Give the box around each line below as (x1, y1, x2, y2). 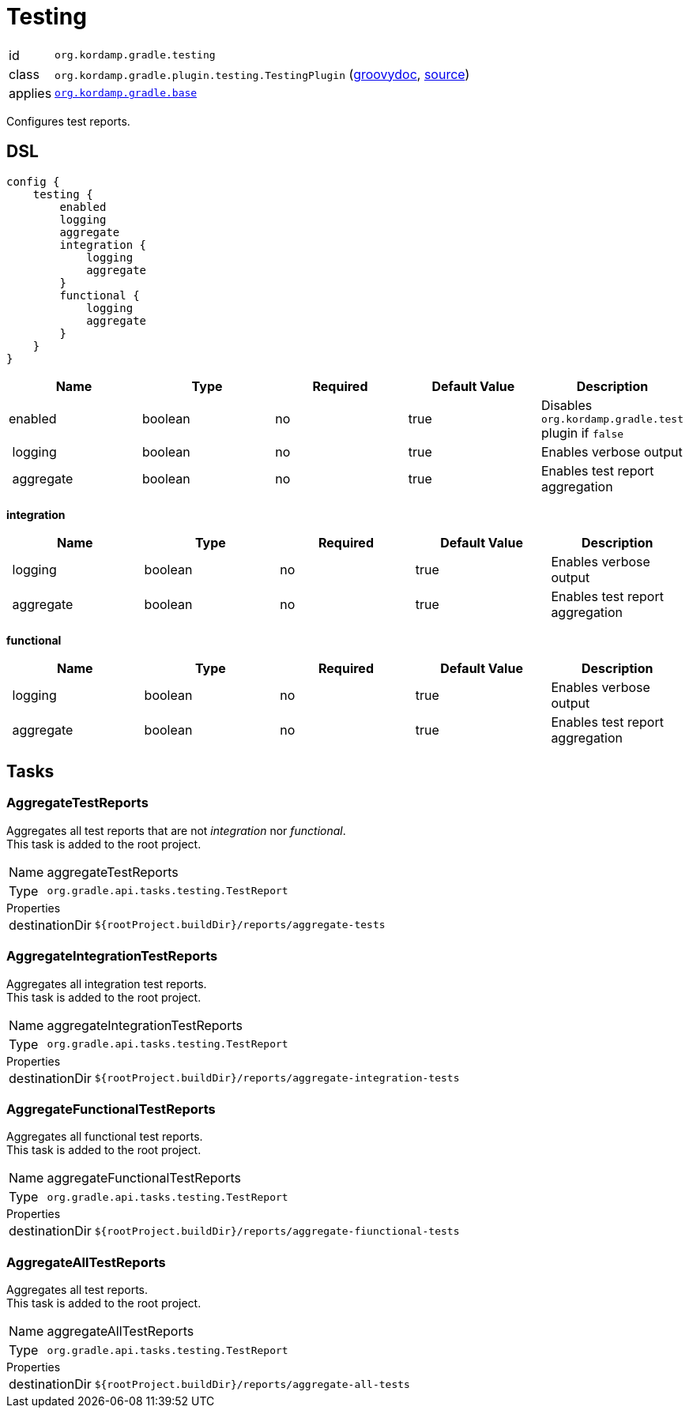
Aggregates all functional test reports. (6, 1130, 203, 1144)
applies (9, 85, 52, 101)
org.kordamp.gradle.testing (55, 49, 216, 62)
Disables (540, 397, 593, 413)
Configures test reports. (6, 114, 130, 128)
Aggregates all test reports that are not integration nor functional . (6, 823, 346, 837)
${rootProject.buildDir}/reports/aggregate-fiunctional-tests (94, 1224, 460, 1237)
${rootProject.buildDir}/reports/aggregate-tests (94, 919, 386, 931)
